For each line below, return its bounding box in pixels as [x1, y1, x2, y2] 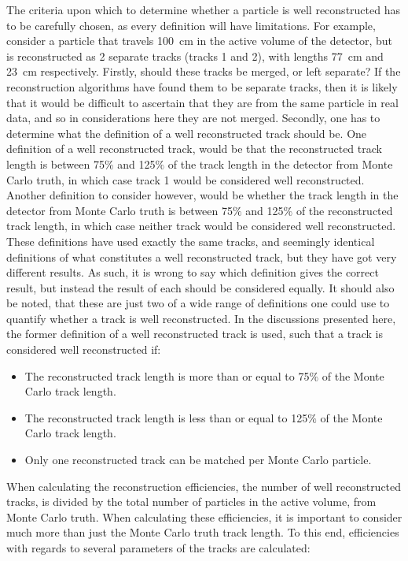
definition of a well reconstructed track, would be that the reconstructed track [6, 140, 382, 157]
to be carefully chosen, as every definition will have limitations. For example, [6, 17, 376, 33]
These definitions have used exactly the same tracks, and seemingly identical [6, 232, 375, 249]
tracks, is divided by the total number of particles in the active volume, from [6, 493, 377, 510]
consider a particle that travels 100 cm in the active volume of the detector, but [6, 32, 393, 49]
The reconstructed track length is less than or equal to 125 [24, 409, 308, 425]
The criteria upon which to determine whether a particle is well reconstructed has [6, 2, 400, 17]
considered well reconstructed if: [6, 341, 161, 358]
